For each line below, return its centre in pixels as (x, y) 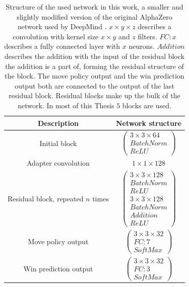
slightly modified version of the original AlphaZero (94, 16)
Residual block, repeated (46, 198)
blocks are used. (147, 105)
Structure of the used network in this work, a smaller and (94, 7)
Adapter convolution (58, 162)
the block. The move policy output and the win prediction (94, 76)
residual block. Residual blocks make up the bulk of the (94, 95)
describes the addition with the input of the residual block (94, 56)
